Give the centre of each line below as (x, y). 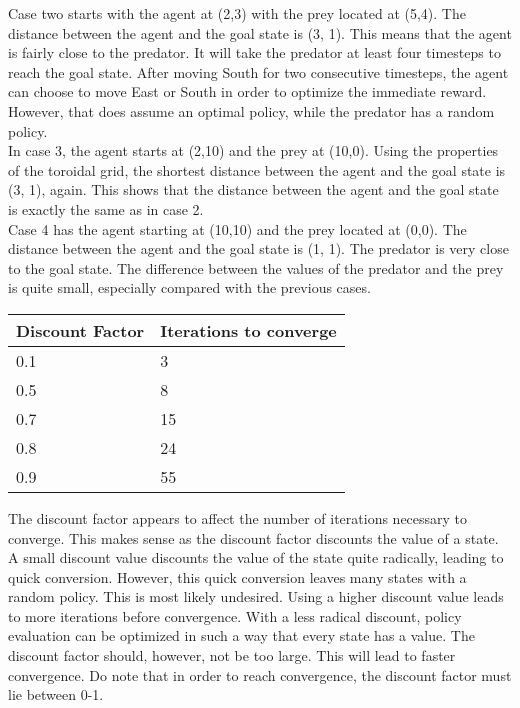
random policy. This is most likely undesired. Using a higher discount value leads (256, 596)
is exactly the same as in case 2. (106, 208)
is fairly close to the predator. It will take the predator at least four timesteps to (254, 52)
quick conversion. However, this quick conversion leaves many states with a (237, 576)
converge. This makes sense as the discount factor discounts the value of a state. (253, 537)
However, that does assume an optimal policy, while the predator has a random (251, 110)
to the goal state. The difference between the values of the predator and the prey (256, 267)
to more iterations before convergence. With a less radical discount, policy (235, 615)
